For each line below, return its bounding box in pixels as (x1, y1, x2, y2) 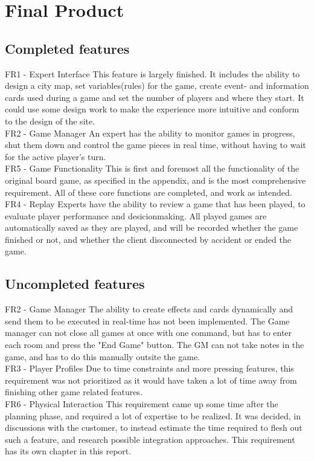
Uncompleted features (5, 274, 145, 293)
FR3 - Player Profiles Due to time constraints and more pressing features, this (5, 362, 294, 375)
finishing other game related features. (5, 385, 143, 398)
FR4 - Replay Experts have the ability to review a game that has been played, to (5, 198, 306, 210)
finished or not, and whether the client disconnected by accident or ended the (5, 233, 291, 245)
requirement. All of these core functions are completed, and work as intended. (5, 185, 292, 198)
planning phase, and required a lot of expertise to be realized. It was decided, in (5, 409, 301, 422)
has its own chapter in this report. (5, 445, 132, 457)
